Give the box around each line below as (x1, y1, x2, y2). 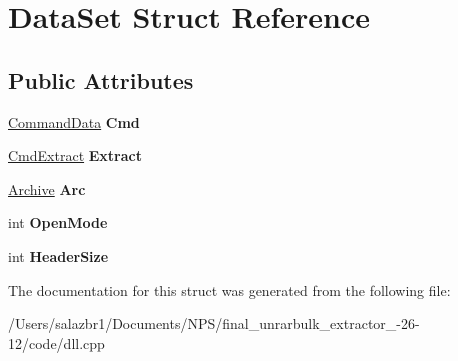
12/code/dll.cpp (8, 332, 105, 353)
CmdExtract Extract (8, 145, 142, 166)
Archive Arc (8, 178, 86, 199)
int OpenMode (8, 212, 108, 233)
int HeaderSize (8, 245, 109, 266)
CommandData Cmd (8, 111, 140, 132)
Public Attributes (8, 64, 194, 95)
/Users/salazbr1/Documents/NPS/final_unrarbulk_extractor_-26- (8, 313, 420, 334)
